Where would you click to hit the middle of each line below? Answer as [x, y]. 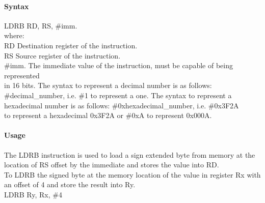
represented [22, 75]
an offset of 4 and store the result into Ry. [70, 184]
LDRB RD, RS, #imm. [41, 25]
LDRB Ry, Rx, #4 [33, 194]
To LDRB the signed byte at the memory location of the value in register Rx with [132, 174]
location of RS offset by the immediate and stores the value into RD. [112, 165]
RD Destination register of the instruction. [71, 45]
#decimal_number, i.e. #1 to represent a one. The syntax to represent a [118, 95]
